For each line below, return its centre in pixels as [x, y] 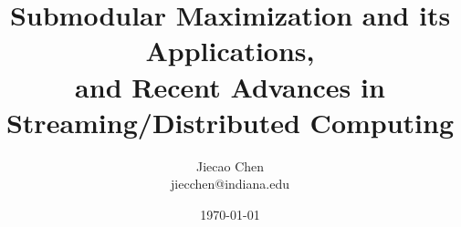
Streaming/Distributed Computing [230, 122]
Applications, [230, 51]
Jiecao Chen [230, 165]
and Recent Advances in [230, 86]
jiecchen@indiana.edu [230, 184]
